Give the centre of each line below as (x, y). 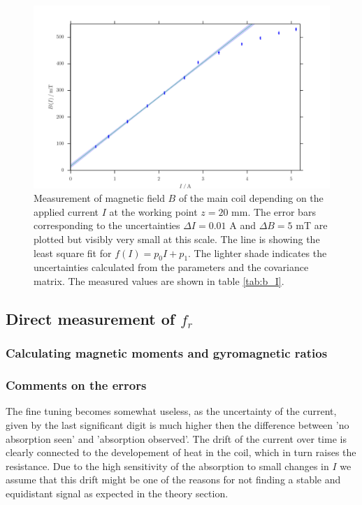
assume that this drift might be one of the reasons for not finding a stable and (173, 480)
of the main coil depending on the (251, 198)
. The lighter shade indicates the (258, 252)
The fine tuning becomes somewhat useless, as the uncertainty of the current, (171, 411)
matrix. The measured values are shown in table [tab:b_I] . (159, 281)
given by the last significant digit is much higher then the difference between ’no (178, 425)
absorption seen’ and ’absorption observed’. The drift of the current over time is (176, 438)
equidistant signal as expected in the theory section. (117, 493)
